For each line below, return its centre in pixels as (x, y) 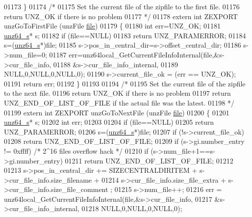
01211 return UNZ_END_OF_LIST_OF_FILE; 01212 (149, 160)
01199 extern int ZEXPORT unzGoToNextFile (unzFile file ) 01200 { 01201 (117, 112)
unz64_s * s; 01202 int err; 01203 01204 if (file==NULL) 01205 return (109, 122)
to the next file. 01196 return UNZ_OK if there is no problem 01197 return (117, 93)
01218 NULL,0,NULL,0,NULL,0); (132, 208)
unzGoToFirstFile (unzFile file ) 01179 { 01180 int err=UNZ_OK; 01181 (112, 26)
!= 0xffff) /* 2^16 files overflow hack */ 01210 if (76, 150)
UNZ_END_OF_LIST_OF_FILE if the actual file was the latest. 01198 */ (119, 102)
